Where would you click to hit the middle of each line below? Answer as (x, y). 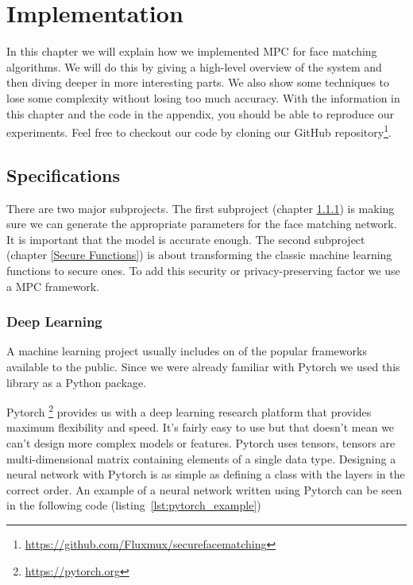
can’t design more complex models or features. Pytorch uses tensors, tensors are (201, 442)
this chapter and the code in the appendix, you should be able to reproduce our (201, 113)
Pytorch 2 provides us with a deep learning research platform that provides (189, 411)
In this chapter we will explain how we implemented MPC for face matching (192, 51)
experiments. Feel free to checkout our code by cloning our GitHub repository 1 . (199, 131)
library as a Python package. (77, 382)
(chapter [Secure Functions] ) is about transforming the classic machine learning (199, 255)
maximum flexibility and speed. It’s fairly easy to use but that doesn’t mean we (201, 427)
